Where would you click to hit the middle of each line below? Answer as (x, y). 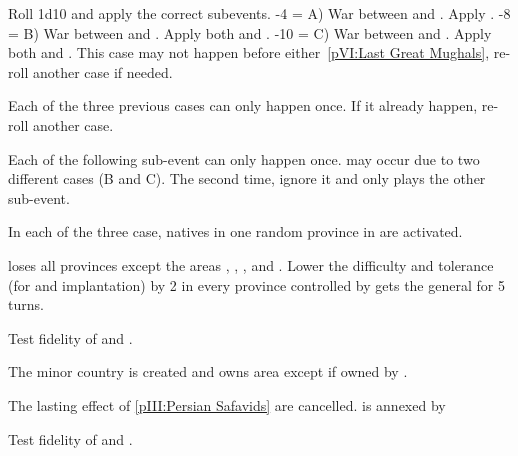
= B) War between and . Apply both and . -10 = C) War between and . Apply (250, 32)
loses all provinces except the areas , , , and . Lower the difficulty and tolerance (251, 264)
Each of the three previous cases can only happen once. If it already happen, (243, 105)
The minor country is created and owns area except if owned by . (208, 371)
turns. (26, 304)
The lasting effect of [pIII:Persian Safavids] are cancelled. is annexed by (227, 404)
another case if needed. (102, 71)
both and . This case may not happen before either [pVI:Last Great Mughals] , (249, 52)
